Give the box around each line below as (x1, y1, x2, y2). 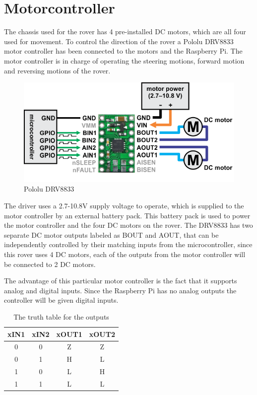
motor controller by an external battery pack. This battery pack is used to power (4, 210, 251, 220)
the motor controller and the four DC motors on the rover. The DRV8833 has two (4, 220, 253, 230)
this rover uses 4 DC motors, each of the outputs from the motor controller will (4, 249, 246, 259)
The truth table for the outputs (13, 311, 109, 322)
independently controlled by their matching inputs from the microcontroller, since (4, 239, 253, 250)
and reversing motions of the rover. (4, 65, 111, 75)
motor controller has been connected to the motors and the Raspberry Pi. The (4, 46, 243, 56)
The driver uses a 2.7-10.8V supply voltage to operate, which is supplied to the (4, 200, 244, 210)
